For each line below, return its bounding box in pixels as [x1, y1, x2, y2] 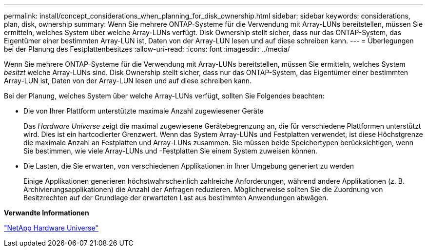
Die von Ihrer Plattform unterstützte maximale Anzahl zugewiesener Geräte [23, 107, 264, 115]
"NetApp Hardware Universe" [4, 224, 98, 232]
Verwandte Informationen [4, 209, 89, 217]
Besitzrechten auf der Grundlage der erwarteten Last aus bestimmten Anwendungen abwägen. [23, 193, 329, 202]
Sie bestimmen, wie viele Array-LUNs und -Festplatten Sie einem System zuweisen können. [23, 147, 317, 155]
